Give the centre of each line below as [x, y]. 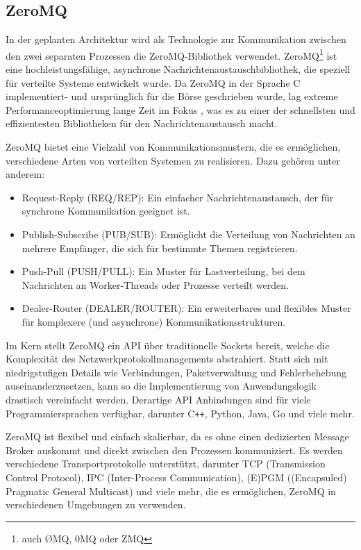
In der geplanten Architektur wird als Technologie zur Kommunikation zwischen [176, 39]
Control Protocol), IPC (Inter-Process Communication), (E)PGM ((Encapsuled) [176, 477]
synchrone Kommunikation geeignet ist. [106, 211]
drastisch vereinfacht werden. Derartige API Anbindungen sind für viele [158, 399]
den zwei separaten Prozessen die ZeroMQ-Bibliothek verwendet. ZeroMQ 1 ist [171, 54]
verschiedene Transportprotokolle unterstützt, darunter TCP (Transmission [166, 464]
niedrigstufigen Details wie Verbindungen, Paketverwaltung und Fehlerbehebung [176, 372]
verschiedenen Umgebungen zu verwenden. [96, 505]
